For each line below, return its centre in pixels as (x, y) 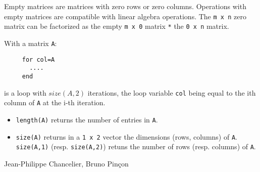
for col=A (38, 59)
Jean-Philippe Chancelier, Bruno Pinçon (66, 163)
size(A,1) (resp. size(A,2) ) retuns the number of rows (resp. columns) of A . (136, 146)
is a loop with (25, 92)
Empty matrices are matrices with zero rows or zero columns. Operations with (125, 6)
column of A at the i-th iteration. (55, 102)
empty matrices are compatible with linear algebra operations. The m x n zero (125, 16)
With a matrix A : (31, 43)
